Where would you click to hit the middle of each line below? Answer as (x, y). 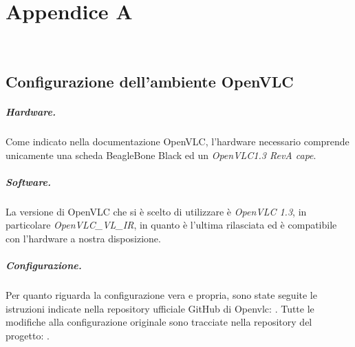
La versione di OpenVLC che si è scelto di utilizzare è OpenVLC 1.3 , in (156, 211)
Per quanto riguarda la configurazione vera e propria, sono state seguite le (161, 295)
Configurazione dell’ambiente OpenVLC (150, 82)
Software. (29, 181)
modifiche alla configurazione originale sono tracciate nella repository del (159, 322)
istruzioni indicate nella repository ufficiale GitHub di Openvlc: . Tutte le (160, 308)
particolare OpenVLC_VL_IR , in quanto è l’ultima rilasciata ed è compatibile (171, 225)
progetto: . (28, 335)
